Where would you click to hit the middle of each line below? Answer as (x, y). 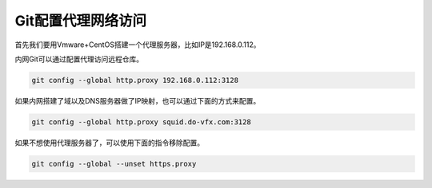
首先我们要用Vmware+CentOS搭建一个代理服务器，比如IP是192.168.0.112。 (138, 45)
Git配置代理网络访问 (81, 21)
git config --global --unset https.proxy (114, 164)
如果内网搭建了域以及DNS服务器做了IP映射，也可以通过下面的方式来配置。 (138, 100)
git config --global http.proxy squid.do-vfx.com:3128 (141, 122)
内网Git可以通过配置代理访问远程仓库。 (79, 59)
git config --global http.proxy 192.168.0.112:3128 (135, 80)
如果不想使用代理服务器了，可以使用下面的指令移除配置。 (109, 143)
